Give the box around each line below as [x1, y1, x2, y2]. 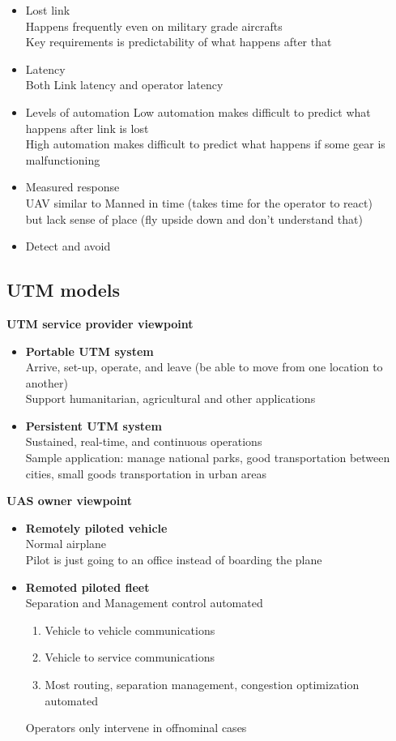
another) [25, 374, 68, 391]
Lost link [25, 2, 70, 18]
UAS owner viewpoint [6, 492, 133, 509]
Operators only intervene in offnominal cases [25, 719, 247, 736]
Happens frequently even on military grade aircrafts [25, 17, 283, 34]
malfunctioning [25, 151, 100, 168]
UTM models [6, 277, 120, 302]
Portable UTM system [25, 342, 154, 359]
